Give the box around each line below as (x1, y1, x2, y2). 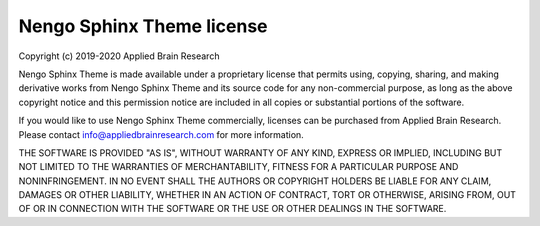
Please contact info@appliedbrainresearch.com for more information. (18, 128, 304, 140)
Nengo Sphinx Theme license (18, 15, 269, 37)
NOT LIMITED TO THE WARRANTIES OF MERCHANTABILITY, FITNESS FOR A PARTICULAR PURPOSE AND (18, 161, 459, 173)
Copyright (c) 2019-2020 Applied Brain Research (18, 50, 220, 62)
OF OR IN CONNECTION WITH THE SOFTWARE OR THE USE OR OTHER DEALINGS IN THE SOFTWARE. (18, 203, 447, 215)
